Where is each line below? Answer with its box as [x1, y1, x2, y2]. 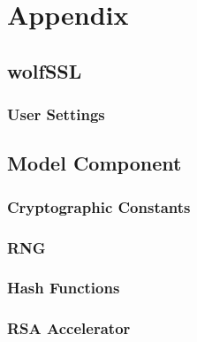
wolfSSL [7, 57, 82, 84]
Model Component [7, 149, 182, 177]
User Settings [7, 103, 105, 125]
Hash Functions [7, 277, 120, 299]
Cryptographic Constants [7, 195, 191, 217]
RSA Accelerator [7, 317, 131, 339]
